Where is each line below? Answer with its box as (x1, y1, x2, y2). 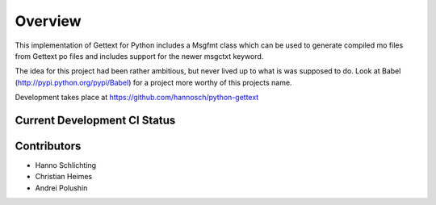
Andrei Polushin (35, 182, 88, 193)
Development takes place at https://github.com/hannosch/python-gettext (15, 93, 259, 102)
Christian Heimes (35, 172, 93, 182)
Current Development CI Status (15, 113, 176, 127)
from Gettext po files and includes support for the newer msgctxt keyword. (15, 51, 264, 61)
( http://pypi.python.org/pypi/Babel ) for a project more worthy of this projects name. (15, 77, 292, 87)
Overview (15, 12, 82, 30)
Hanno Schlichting (35, 161, 97, 170)
